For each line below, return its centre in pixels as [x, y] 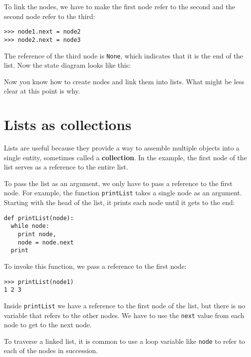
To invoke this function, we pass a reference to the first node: [95, 266]
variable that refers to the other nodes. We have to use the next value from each [124, 315]
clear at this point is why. [42, 91]
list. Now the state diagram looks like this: [68, 65]
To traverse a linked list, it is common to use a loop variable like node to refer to [125, 341]
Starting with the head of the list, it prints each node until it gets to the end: [119, 202]
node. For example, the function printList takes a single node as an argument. [123, 193]
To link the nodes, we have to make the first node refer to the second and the [120, 6]
